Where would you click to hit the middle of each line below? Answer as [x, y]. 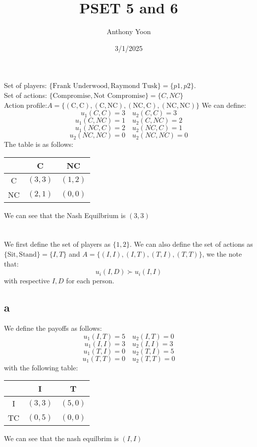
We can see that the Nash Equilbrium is [65, 215]
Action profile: [26, 105]
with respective [27, 281]
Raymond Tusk [134, 86]
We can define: [224, 105]
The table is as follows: [39, 144]
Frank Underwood [80, 86]
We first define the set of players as [57, 244]
